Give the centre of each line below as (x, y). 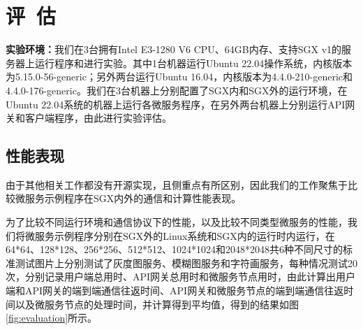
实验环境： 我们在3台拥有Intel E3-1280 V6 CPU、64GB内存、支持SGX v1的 (174, 49)
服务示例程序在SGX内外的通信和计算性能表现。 (133, 198)
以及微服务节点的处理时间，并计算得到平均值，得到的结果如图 (157, 304)
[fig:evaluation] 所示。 (52, 318)
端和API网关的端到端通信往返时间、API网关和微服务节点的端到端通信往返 (175, 290)
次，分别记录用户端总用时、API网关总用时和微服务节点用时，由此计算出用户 (181, 277)
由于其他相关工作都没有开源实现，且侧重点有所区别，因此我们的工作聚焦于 (177, 184)
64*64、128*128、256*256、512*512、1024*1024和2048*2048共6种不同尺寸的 (174, 249)
